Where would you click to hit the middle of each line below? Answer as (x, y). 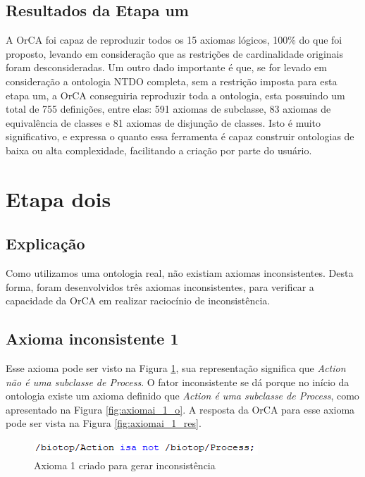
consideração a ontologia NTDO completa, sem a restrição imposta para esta (172, 81)
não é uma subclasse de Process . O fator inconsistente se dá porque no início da (178, 382)
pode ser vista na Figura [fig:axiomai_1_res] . (104, 423)
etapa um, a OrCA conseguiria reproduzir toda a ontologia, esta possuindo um (175, 95)
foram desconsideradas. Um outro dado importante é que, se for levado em (166, 67)
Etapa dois (58, 198)
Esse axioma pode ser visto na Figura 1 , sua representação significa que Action (176, 368)
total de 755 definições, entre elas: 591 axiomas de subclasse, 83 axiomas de (168, 109)
